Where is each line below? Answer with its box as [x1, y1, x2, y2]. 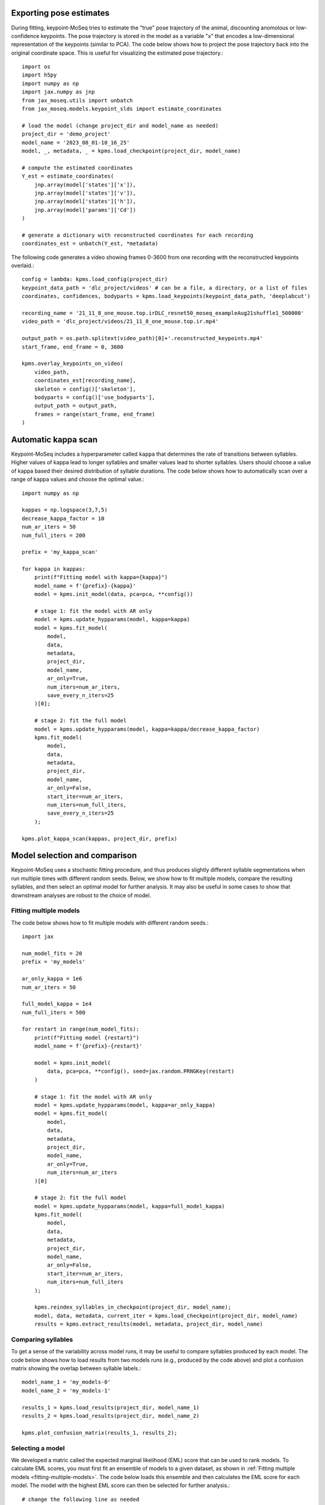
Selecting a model [11, 1444, 65, 1452]
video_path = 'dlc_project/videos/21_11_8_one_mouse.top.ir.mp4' [22, 318, 219, 325]
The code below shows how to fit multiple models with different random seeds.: [11, 919, 209, 926]
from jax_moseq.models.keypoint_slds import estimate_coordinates [22, 105, 222, 113]
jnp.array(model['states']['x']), [34, 181, 137, 188]
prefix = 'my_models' [22, 958, 85, 966]
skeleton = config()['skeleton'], [34, 385, 137, 393]
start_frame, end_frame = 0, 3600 [22, 343, 123, 350]
